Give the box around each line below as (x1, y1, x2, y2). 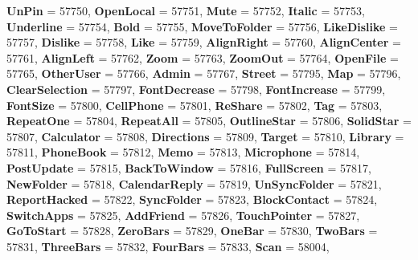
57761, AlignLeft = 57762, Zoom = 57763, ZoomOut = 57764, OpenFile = (6, 49, 399, 66)
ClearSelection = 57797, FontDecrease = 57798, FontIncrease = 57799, (6, 80, 386, 97)
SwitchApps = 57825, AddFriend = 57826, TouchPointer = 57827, (6, 206, 360, 223)
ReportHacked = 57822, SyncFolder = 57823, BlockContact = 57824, (6, 191, 378, 208)
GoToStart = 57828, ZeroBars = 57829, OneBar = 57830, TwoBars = (6, 222, 378, 239)
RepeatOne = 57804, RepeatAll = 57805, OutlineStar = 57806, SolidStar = (6, 112, 412, 129)
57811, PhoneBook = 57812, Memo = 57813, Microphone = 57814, (6, 144, 360, 160)
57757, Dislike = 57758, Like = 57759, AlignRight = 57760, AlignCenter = (6, 34, 401, 51)
